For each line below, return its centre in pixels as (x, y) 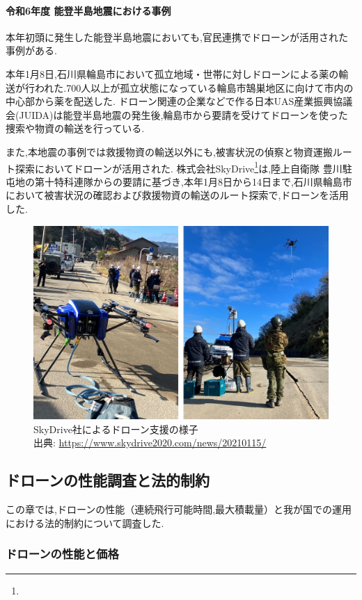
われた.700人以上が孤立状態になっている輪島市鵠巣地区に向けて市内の (194, 87)
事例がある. (31, 50)
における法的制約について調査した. (85, 522)
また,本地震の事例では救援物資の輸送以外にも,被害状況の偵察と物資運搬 (169, 151)
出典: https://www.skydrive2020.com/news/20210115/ (150, 443)
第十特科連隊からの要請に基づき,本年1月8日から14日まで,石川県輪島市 (193, 181)
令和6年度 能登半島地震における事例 (88, 10)
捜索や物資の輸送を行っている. (75, 128)
